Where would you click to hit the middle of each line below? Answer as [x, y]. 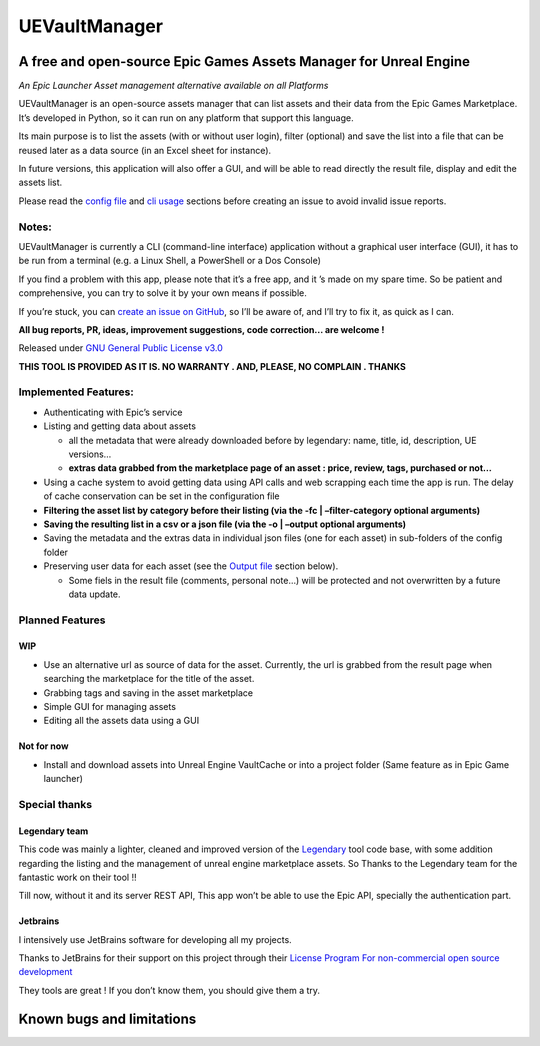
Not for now [43, 746]
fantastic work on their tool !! [77, 877]
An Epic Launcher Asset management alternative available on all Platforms [173, 86]
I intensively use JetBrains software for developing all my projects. [155, 939]
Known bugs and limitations [107, 1018]
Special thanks [55, 804]
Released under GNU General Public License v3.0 [121, 348]
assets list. [40, 182]
